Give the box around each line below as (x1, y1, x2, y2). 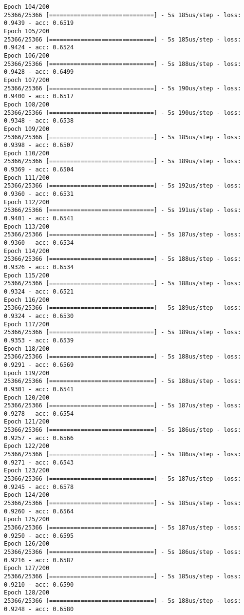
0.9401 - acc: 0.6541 (4, 215, 74, 222)
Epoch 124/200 (4, 491, 50, 499)
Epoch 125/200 (4, 516, 50, 523)
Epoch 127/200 (4, 565, 50, 572)
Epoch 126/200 (4, 540, 50, 548)
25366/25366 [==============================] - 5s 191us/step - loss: (4, 207, 241, 214)
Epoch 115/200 (4, 272, 50, 279)
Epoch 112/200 (4, 198, 50, 206)
